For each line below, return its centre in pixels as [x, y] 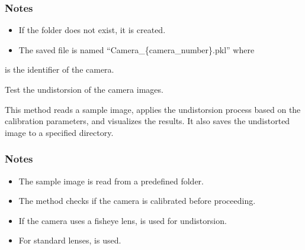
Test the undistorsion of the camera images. [84, 89]
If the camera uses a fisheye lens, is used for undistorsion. [123, 220]
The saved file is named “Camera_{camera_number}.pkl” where [137, 49]
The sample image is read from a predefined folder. [111, 181]
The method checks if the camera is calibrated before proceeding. [137, 201]
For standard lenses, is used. [70, 240]
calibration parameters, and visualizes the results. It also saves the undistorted [147, 121]
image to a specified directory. [59, 132]
